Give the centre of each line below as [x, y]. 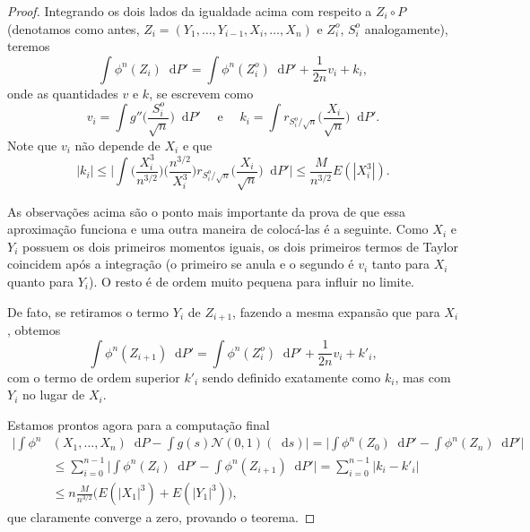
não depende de [117, 145]
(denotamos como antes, [74, 28]
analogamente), [406, 28]
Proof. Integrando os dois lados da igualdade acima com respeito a [190, 11]
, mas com [423, 377]
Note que [32, 145]
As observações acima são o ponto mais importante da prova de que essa [206, 211]
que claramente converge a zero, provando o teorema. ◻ [161, 517]
